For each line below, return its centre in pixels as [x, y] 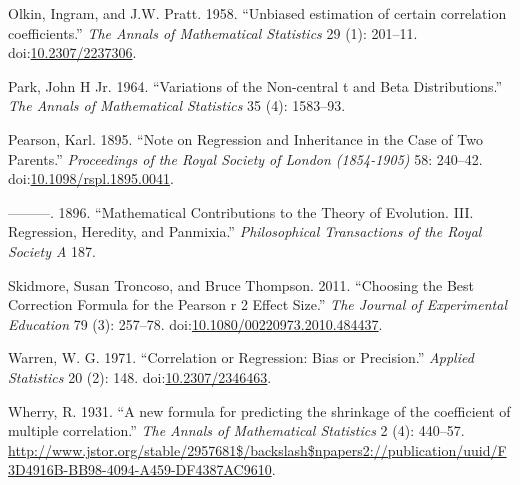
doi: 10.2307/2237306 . [72, 52]
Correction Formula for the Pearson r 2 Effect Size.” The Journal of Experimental [257, 304]
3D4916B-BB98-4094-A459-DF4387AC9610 [140, 469]
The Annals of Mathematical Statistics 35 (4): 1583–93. [177, 105]
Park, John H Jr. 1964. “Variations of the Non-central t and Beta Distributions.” [255, 85]
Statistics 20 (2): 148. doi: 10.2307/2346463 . [140, 376]
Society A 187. [52, 250]
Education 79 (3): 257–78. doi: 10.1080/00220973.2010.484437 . [195, 323]
